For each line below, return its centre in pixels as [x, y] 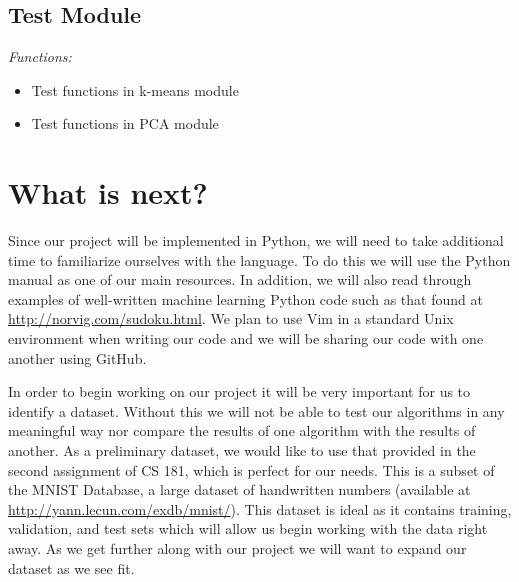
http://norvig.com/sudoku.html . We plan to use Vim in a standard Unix [231, 318]
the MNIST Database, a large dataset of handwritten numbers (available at [239, 489]
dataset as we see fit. [71, 567]
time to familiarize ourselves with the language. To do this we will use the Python [259, 259]
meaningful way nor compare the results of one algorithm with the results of [242, 430]
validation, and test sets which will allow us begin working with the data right [248, 528]
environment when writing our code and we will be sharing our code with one [246, 338]
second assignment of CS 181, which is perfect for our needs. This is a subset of [251, 469]
